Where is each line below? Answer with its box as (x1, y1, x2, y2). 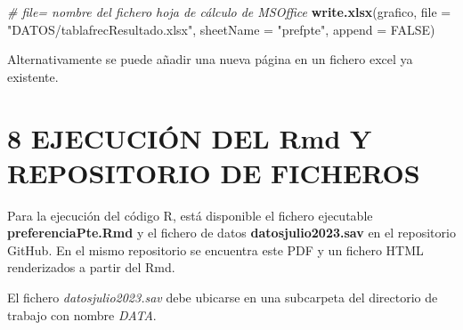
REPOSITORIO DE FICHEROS (7, 154, 420, 190)
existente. (7, 67, 59, 85)
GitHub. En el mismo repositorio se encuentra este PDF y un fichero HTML (7, 240, 424, 259)
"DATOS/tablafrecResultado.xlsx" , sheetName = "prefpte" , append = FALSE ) (7, 20, 435, 38)
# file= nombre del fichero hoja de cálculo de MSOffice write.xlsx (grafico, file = (7, 3, 451, 20)
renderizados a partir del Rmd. (7, 258, 175, 277)
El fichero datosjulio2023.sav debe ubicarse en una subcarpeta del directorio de (7, 288, 438, 307)
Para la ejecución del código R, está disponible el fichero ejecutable (7, 205, 373, 224)
